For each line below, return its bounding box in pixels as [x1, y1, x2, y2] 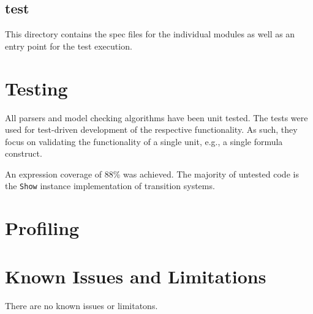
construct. [5, 147, 42, 160]
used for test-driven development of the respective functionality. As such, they [5, 123, 298, 136]
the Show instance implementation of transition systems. [5, 179, 215, 192]
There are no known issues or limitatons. [5, 299, 158, 312]
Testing [5, 75, 68, 100]
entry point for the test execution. [5, 39, 132, 52]
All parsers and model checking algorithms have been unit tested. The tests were [5, 111, 308, 124]
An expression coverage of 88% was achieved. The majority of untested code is [5, 167, 299, 180]
